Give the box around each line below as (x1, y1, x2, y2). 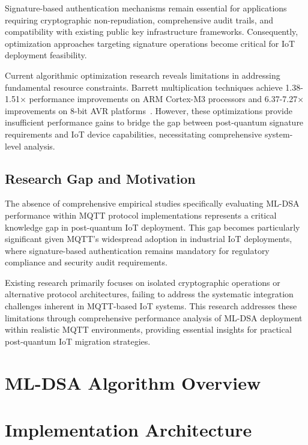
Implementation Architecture (5, 417, 252, 442)
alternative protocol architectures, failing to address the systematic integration (5, 288, 294, 300)
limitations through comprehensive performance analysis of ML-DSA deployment (5, 311, 303, 324)
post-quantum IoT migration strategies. (5, 335, 151, 347)
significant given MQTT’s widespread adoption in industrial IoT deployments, (5, 232, 292, 245)
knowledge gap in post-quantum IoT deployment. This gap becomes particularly (5, 220, 300, 233)
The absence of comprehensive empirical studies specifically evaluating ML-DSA (5, 197, 300, 210)
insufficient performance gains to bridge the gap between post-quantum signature (5, 116, 304, 129)
